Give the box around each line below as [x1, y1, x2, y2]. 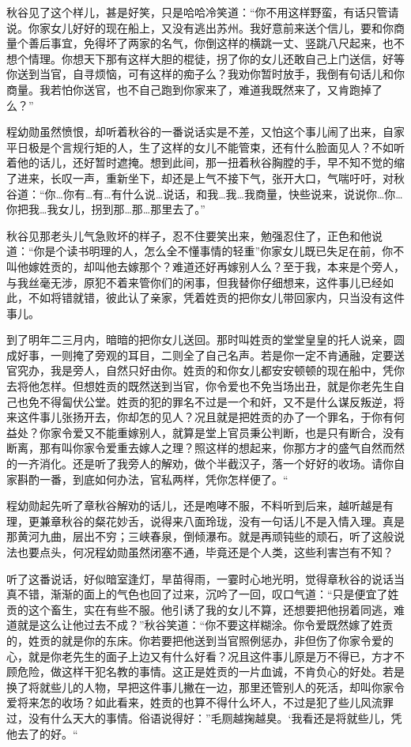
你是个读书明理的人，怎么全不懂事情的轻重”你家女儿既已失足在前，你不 [33, 243, 405, 259]
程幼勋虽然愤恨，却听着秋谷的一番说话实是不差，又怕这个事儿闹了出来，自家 [6, 123, 405, 140]
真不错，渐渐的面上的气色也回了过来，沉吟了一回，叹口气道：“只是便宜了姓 [6, 586, 399, 602]
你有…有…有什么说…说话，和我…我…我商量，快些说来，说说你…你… [62, 185, 403, 202]
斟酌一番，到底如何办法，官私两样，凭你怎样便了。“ [17, 470, 288, 487]
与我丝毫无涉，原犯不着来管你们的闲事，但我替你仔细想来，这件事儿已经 [6, 274, 383, 290]
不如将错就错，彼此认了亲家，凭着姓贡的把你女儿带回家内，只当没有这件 [28, 289, 405, 306]
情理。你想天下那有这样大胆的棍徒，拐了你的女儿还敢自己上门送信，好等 [28, 50, 405, 66]
